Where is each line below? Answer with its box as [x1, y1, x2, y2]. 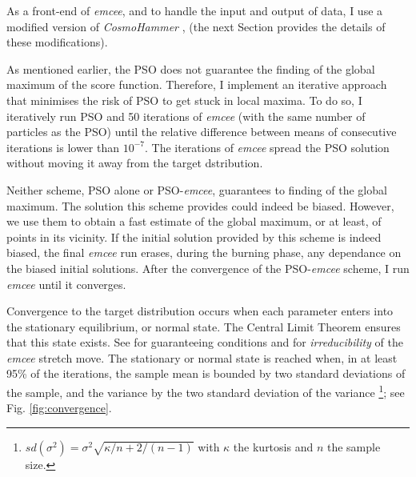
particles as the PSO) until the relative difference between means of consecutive [6, 123, 397, 140]
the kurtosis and [233, 438, 314, 455]
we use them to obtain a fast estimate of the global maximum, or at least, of [6, 213, 382, 230]
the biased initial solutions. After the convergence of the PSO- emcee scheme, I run [6, 259, 410, 276]
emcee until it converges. [6, 275, 126, 292]
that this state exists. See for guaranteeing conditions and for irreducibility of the [6, 334, 403, 351]
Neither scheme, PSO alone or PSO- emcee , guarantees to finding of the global [6, 181, 387, 198]
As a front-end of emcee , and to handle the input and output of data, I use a [6, 2, 383, 18]
